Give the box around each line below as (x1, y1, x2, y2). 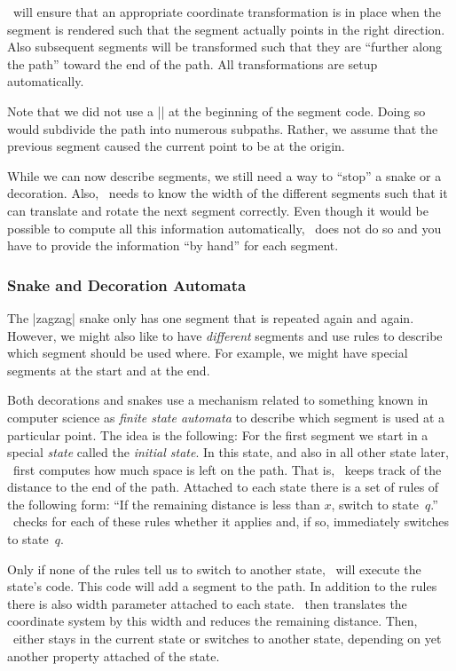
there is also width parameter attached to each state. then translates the (7, 594, 407, 612)
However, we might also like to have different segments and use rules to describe (7, 326, 443, 344)
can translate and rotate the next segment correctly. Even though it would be (7, 201, 428, 219)
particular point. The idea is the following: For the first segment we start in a (7, 425, 428, 444)
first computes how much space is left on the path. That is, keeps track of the (12, 460, 442, 478)
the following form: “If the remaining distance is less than (7, 494, 320, 513)
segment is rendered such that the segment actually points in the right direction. (7, 20, 445, 38)
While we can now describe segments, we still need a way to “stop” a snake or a (7, 166, 442, 185)
